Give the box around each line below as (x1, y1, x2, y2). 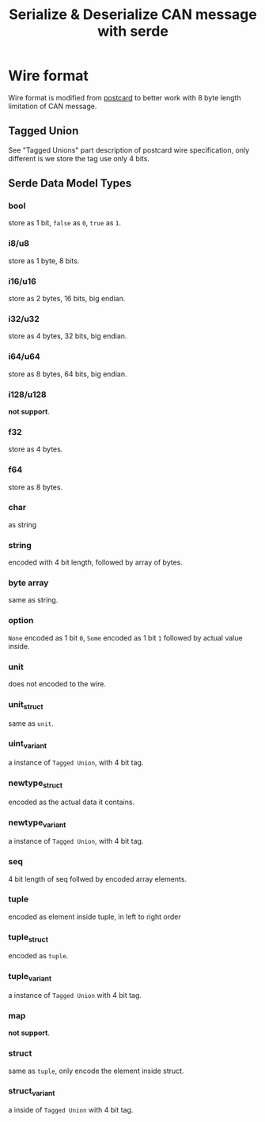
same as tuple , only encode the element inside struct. (8, 1066, 184, 1075)
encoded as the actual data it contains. (8, 797, 135, 807)
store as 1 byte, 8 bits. (8, 255, 80, 266)
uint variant (8, 738, 47, 750)
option (8, 615, 34, 626)
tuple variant (8, 971, 52, 984)
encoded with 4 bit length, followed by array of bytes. (8, 557, 184, 567)
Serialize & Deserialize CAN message (9, 6, 257, 24)
